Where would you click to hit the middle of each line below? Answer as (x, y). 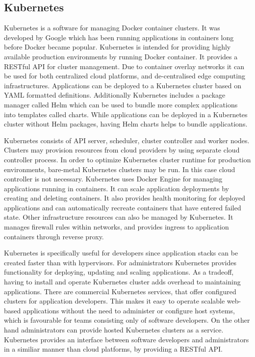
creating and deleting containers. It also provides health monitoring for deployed (125, 198)
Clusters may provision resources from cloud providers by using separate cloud (122, 150)
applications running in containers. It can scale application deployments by (116, 188)
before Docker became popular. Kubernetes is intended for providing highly (117, 47)
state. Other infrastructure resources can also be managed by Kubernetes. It (119, 217)
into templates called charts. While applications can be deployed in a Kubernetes (126, 114)
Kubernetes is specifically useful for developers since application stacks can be (121, 253)
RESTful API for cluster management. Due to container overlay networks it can (124, 66)
